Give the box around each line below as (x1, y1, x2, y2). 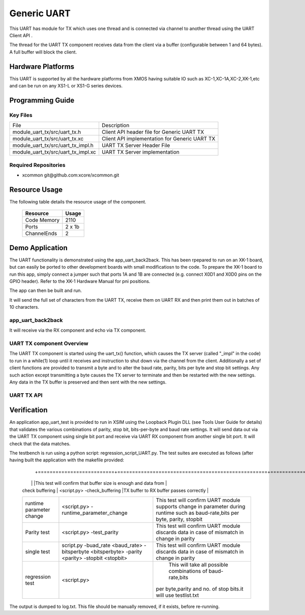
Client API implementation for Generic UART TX (102, 135, 216, 142)
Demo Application (9, 243, 68, 252)
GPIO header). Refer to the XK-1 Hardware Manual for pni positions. (9, 278, 150, 284)
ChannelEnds (25, 230, 57, 237)
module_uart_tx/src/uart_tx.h (12, 129, 81, 136)
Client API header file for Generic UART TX (102, 129, 204, 136)
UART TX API (9, 392, 43, 399)
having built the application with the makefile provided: (9, 457, 125, 463)
